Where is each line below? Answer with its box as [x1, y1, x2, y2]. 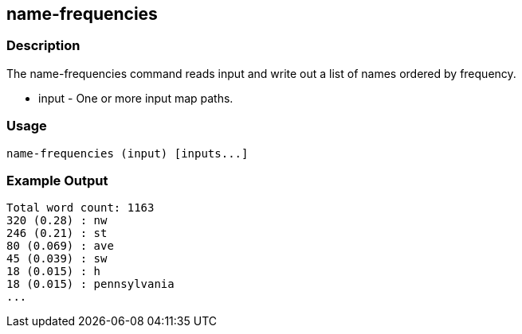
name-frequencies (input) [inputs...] [6, 146, 249, 160]
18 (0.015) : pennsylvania [6, 278, 175, 291]
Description [6, 37, 80, 54]
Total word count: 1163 [6, 201, 155, 215]
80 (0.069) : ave [6, 239, 114, 253]
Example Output [6, 172, 108, 188]
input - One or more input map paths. [38, 91, 234, 105]
